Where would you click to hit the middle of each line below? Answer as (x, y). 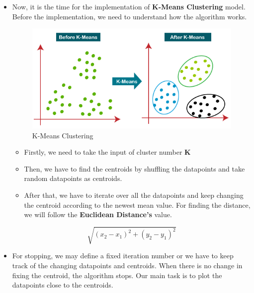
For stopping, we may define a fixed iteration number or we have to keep (123, 256)
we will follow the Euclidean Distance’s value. (98, 214)
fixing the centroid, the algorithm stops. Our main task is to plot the (117, 275)
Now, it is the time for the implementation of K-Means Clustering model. (129, 6)
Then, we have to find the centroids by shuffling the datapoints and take (134, 168)
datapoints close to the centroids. (63, 285)
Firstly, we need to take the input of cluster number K (107, 152)
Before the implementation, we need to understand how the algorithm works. (129, 16)
